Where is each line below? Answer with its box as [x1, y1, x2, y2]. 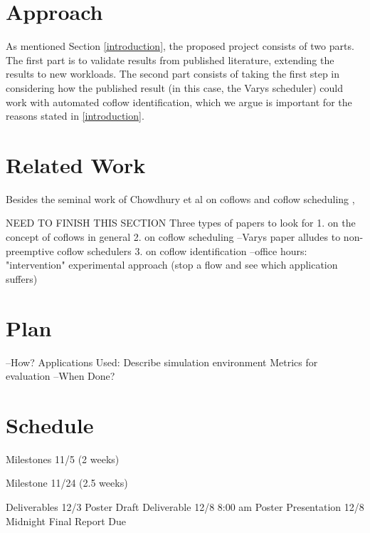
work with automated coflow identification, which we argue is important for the [6, 94, 352, 109]
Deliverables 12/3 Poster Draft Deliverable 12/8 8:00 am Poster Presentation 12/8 [6, 500, 364, 514]
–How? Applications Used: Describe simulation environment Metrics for [6, 354, 318, 369]
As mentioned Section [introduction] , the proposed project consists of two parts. [6, 38, 354, 53]
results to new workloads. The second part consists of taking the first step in [6, 66, 340, 81]
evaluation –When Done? [6, 368, 115, 383]
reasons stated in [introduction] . [6, 108, 144, 123]
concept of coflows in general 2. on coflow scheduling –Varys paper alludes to [6, 229, 341, 244]
